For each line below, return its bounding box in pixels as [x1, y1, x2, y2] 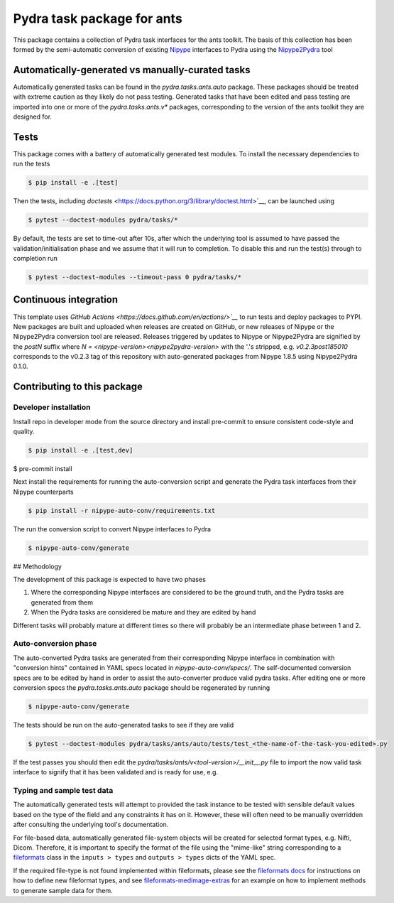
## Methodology [13, 562, 62, 571]
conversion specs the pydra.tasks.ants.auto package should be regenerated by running [13, 683, 270, 692]
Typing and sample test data [13, 786, 114, 796]
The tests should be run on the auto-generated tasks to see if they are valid [13, 720, 234, 729]
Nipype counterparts [13, 487, 74, 496]
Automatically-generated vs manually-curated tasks [13, 64, 251, 76]
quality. [13, 427, 35, 436]
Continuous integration [13, 293, 119, 305]
